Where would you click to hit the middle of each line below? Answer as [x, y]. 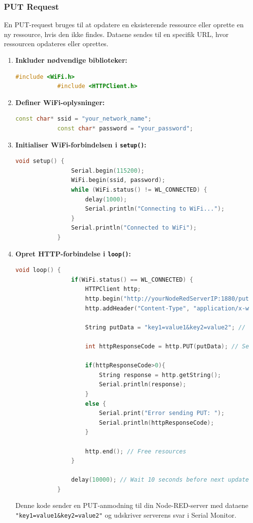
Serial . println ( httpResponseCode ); [156, 423]
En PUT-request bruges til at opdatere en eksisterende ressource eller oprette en [124, 25]
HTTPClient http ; [113, 289]
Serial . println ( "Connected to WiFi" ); [134, 228]
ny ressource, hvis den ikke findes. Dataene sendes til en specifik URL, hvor [116, 34]
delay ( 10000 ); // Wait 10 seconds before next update [160, 480]
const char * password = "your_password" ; [125, 128]
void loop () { [38, 270]
